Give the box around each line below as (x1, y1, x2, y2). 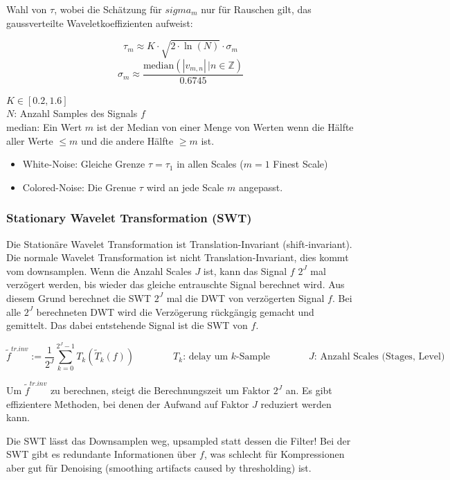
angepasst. (238, 179, 283, 194)
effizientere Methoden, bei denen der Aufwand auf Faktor (6, 396, 249, 411)
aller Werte (6, 133, 53, 148)
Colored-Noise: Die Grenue (22, 179, 136, 194)
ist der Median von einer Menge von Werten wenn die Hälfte (96, 119, 354, 134)
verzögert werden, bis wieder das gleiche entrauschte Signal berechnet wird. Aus (6, 277, 345, 292)
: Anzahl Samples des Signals (14, 106, 138, 121)
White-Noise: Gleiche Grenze (22, 157, 145, 171)
